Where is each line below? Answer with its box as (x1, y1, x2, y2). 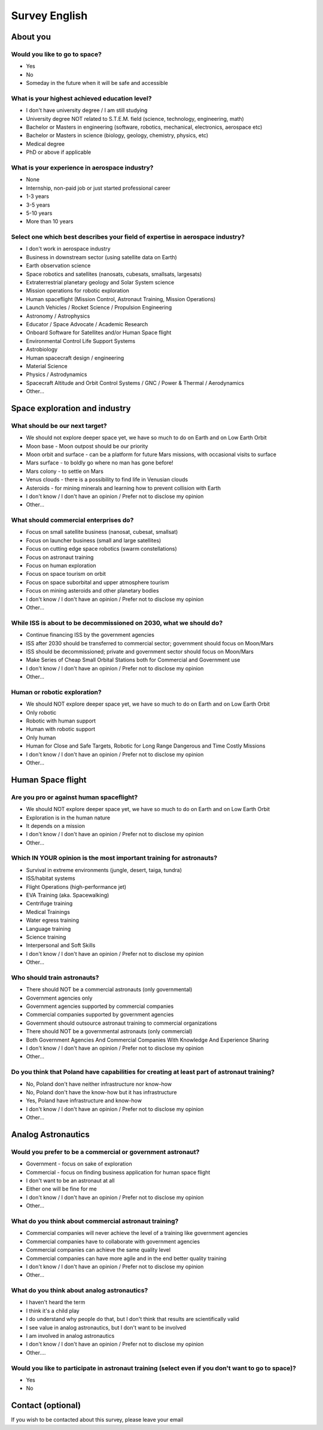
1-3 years (26, 193, 49, 200)
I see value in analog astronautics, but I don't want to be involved (26, 1323, 187, 1331)
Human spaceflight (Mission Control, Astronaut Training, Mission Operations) (26, 295, 216, 302)
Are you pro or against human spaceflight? (11, 793, 138, 801)
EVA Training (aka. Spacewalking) (26, 892, 109, 898)
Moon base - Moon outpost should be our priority (26, 442, 148, 450)
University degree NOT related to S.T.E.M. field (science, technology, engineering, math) (26, 115, 245, 122)
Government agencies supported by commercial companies (26, 1003, 174, 1010)
